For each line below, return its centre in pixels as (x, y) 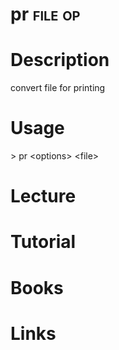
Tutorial (43, 242)
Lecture (43, 196)
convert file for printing (58, 88)
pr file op (45, 14)
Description (60, 60)
